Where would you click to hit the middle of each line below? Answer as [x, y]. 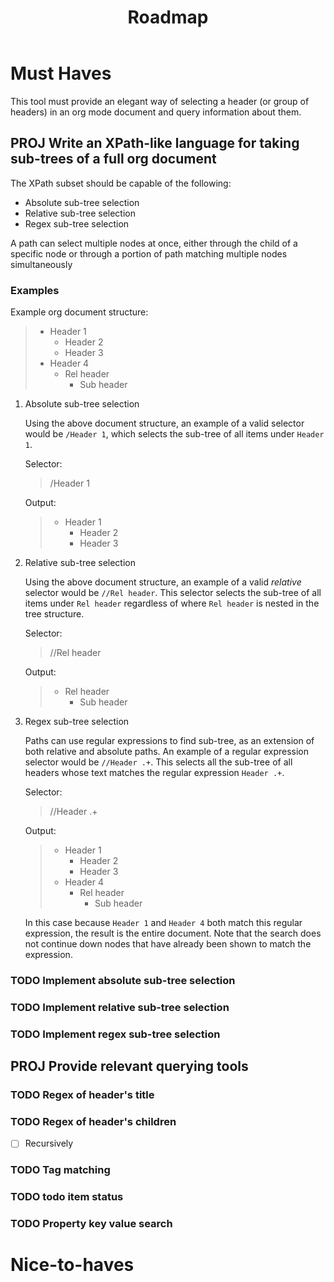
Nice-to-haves [72, 1265]
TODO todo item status [67, 1197]
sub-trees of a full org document [113, 159]
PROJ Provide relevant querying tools [129, 1066]
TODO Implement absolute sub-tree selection [123, 980]
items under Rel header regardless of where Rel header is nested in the [172, 603]
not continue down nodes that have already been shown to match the [168, 944]
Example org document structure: [79, 312]
